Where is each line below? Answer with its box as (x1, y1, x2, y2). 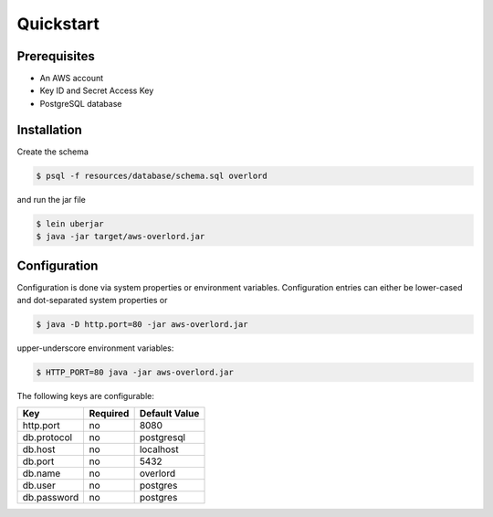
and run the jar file (16, 194, 86, 205)
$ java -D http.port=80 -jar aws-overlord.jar (36, 319, 248, 329)
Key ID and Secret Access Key (39, 85, 154, 96)
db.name (22, 467, 61, 480)
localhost (139, 443, 179, 456)
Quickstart (16, 14, 100, 34)
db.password (22, 491, 79, 504)
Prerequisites (16, 48, 95, 64)
